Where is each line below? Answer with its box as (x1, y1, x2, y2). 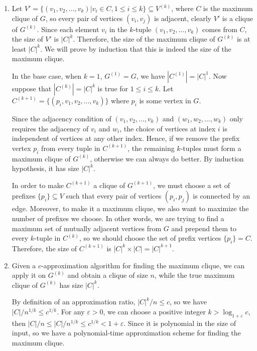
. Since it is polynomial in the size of (123, 317, 236, 328)
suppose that (12, 83, 52, 93)
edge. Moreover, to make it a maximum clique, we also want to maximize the (12, 203, 249, 214)
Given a (12, 260, 36, 270)
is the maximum (203, 3, 253, 13)
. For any (57, 306, 85, 316)
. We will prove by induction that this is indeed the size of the (40, 43, 231, 54)
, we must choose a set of (153, 180, 230, 190)
